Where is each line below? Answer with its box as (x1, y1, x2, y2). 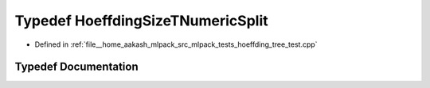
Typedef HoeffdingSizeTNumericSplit (14, 12, 268, 29)
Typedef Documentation (14, 60, 139, 74)
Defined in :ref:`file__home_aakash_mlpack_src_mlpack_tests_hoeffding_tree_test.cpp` (34, 40, 318, 49)
